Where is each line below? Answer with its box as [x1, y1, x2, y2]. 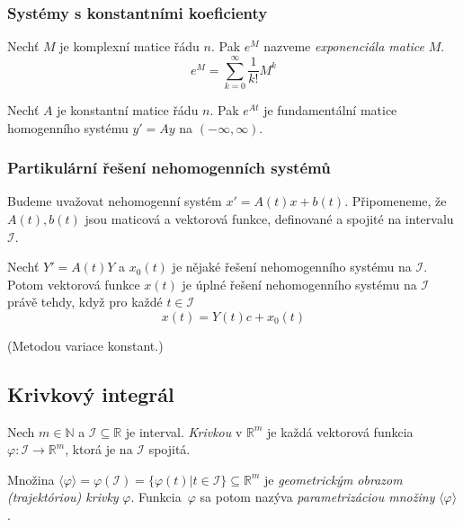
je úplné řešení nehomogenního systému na [182, 274, 417, 293]
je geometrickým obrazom [263, 469, 403, 488]
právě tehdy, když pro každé [7, 292, 163, 311]
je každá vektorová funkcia [266, 422, 414, 441]
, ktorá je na [65, 440, 133, 459]
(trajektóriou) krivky [7, 487, 119, 506]
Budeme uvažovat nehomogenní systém [7, 192, 222, 210]
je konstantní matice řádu [57, 100, 199, 119]
